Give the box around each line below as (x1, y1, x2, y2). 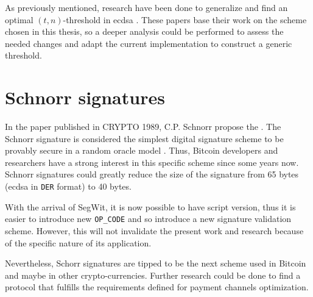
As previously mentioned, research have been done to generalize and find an (5, 1, 288, 13)
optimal (5, 13, 33, 26)
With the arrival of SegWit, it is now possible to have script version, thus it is (5, 200, 296, 213)
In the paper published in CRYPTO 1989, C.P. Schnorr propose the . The (5, 120, 281, 133)
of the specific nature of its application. (5, 236, 152, 249)
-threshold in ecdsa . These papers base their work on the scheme (63, 13, 307, 26)
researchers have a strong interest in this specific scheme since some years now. (5, 156, 299, 168)
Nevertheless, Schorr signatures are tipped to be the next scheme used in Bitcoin (5, 257, 306, 270)
